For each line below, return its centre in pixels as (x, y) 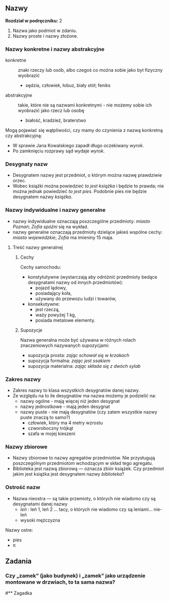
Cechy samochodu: (41, 267)
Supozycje (31, 330)
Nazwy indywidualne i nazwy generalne (55, 210)
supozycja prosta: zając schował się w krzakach (78, 355)
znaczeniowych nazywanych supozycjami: (65, 345)
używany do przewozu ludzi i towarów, (76, 298)
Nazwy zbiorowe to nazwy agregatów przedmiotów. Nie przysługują (84, 458)
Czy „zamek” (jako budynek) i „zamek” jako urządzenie (75, 576)
